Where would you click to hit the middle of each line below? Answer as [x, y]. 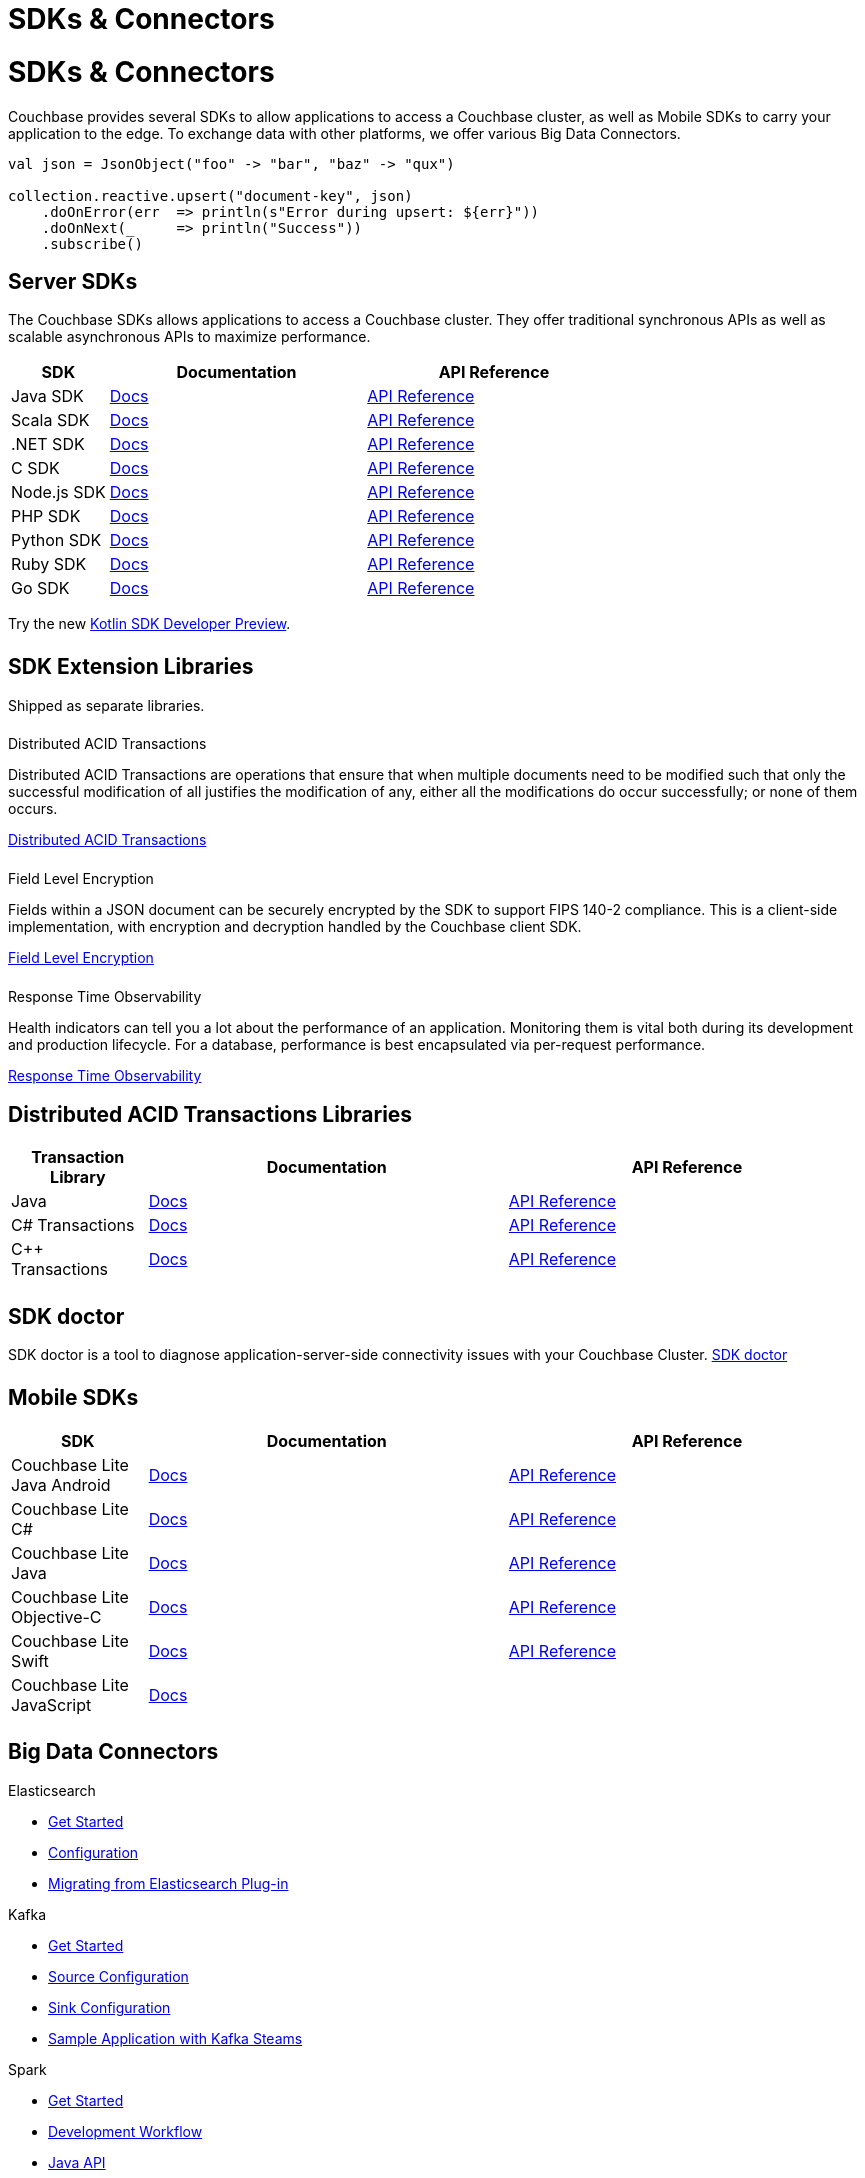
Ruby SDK [49, 564]
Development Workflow [125, 2131]
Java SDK [47, 396]
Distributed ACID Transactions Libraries [210, 1114]
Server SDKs [73, 281]
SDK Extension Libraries [131, 667]
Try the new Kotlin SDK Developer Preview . [149, 624]
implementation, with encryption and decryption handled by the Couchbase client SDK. [295, 927]
